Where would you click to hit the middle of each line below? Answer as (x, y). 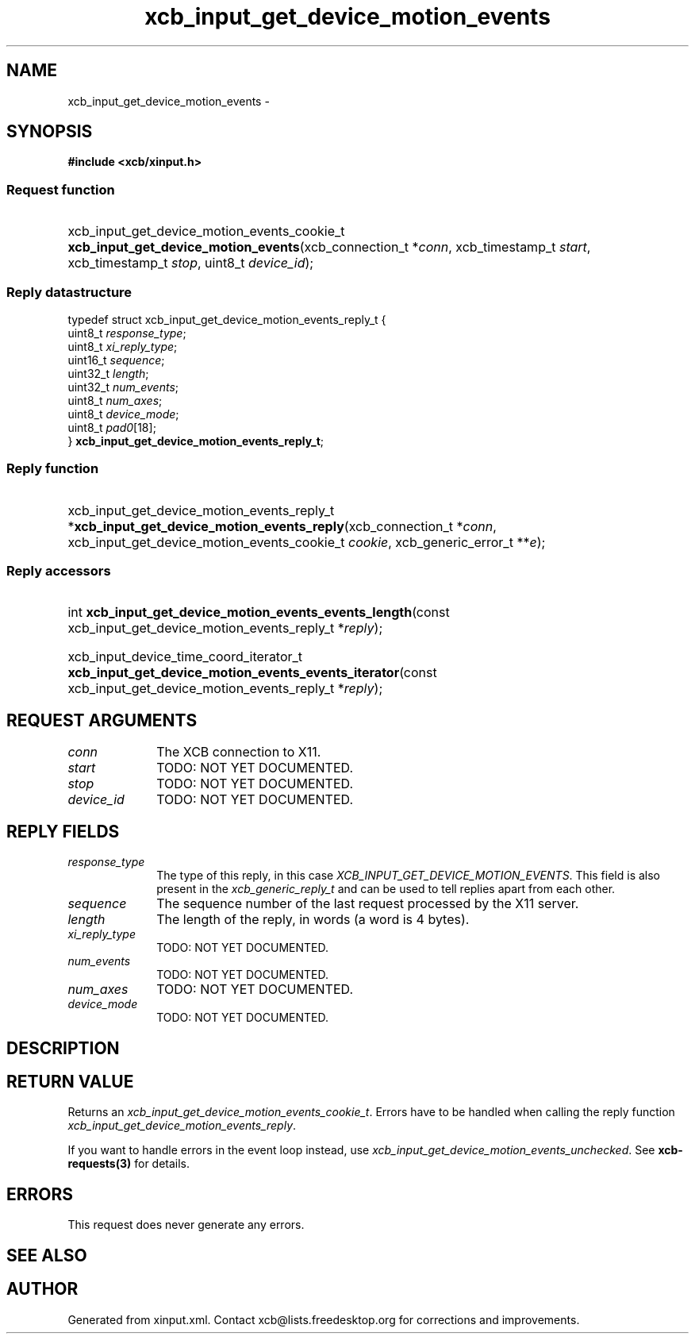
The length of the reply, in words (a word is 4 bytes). (313, 920)
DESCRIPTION (63, 1048)
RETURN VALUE (70, 1081)
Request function (61, 189)
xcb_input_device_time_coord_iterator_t (185, 657)
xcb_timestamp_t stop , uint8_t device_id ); (191, 263)
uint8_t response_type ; (127, 333)
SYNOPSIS (50, 132)
